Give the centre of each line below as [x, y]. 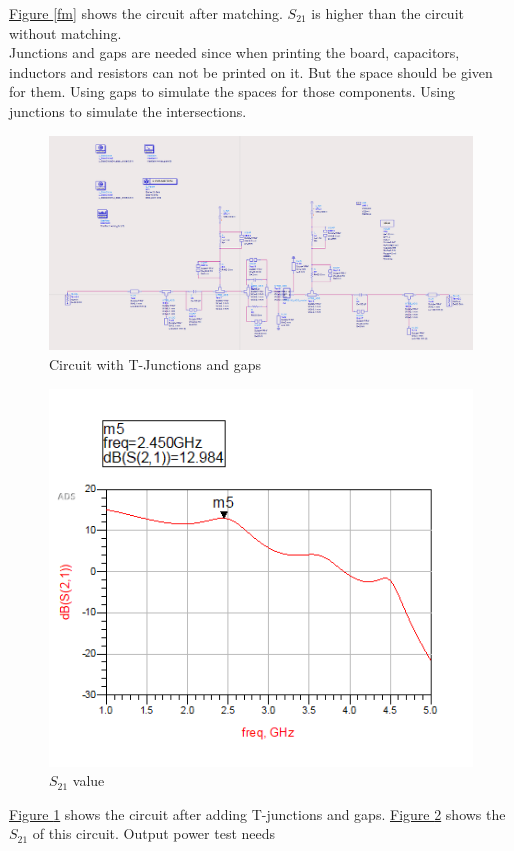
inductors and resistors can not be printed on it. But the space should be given [251, 71]
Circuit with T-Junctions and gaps [155, 364]
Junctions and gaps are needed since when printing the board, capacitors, [234, 52]
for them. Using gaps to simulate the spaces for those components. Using [232, 91]
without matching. [65, 32]
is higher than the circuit [387, 13]
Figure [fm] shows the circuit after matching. [146, 13]
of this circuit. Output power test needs [154, 833]
